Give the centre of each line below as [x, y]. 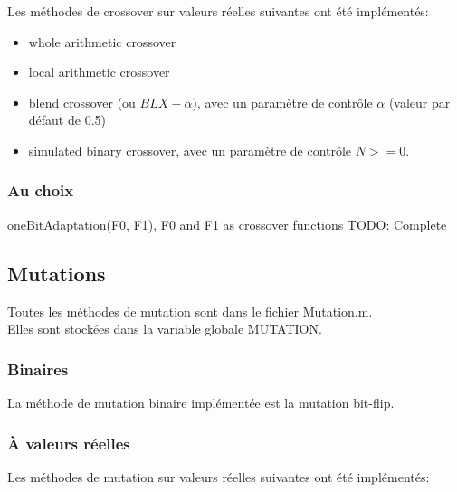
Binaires [38, 369]
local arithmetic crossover [99, 72]
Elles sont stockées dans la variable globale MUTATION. [165, 329]
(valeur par [419, 102]
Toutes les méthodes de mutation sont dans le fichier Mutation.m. [190, 311]
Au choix [41, 190]
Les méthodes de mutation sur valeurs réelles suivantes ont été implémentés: [219, 476]
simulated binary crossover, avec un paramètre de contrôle [190, 150]
